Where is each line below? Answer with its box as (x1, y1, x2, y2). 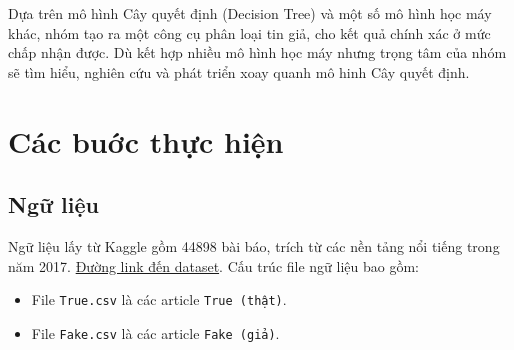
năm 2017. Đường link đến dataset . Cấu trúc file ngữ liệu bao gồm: (8, 255, 420, 276)
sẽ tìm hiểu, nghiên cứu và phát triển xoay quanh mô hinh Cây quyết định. (8, 61, 470, 82)
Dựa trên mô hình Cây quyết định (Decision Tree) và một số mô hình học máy (8, 3, 492, 23)
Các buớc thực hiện (8, 120, 284, 161)
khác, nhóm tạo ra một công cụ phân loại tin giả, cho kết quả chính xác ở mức (8, 22, 491, 43)
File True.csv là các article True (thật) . (31, 289, 287, 310)
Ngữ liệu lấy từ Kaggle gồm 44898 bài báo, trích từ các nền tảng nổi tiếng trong (8, 235, 500, 256)
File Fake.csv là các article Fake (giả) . (31, 322, 280, 343)
